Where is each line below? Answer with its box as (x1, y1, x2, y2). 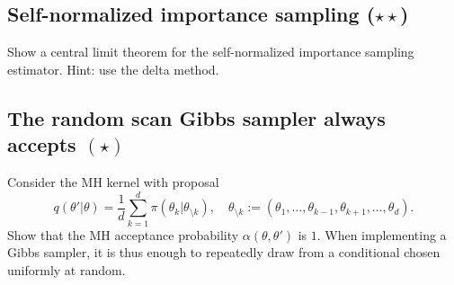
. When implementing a (316, 225, 447, 244)
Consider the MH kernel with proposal (7, 172, 219, 191)
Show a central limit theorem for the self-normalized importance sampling (7, 42, 414, 61)
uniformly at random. (7, 260, 126, 279)
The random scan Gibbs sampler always (7, 103, 386, 131)
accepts (7, 130, 76, 158)
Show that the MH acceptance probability (7, 225, 239, 244)
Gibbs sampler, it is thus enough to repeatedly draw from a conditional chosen (7, 243, 441, 262)
